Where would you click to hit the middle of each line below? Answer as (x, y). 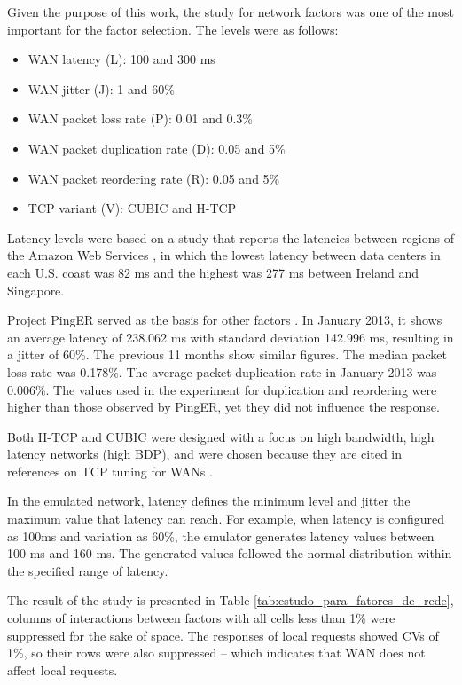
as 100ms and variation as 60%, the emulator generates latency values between (221, 535)
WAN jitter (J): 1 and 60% (101, 88)
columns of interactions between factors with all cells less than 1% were (201, 618)
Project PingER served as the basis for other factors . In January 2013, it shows (225, 320)
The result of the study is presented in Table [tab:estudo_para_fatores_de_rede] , (231, 600)
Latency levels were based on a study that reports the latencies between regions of (231, 237)
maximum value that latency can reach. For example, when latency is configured (226, 519)
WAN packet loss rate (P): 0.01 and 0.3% (140, 118)
